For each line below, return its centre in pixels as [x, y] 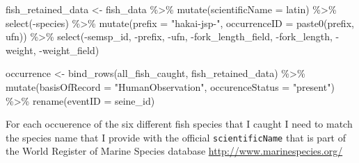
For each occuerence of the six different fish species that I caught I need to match [179, 124]
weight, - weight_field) [53, 50]
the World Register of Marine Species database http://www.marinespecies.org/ [174, 151]
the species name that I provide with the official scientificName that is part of [176, 137]
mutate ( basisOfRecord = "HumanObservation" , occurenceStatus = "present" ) [170, 86]
